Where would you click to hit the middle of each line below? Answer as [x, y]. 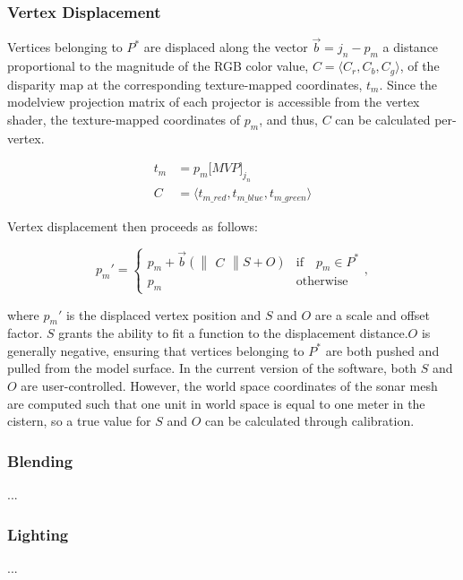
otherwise [322, 282]
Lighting [38, 534]
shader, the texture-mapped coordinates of [124, 119]
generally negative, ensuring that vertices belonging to [156, 350]
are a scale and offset [372, 314]
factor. [25, 333]
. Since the [408, 84]
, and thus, [288, 119]
